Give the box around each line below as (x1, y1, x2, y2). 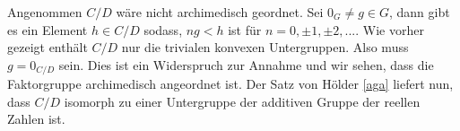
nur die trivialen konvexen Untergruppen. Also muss (121, 38, 409, 57)
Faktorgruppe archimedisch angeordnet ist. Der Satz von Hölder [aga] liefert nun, (7, 74, 454, 93)
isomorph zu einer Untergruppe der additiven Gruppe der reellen (64, 92, 421, 110)
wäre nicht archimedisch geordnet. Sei (116, 3, 324, 21)
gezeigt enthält (7, 38, 88, 57)
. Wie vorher (355, 20, 424, 39)
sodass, (143, 20, 183, 39)
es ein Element (7, 20, 88, 39)
